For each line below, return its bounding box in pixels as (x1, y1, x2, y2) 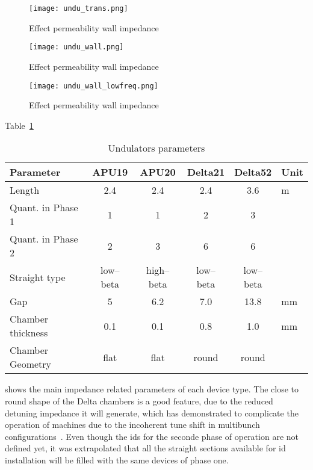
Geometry (10, 357, 52, 371)
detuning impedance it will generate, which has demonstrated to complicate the (5, 406, 299, 419)
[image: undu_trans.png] (29, 4, 128, 13)
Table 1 (5, 119, 34, 131)
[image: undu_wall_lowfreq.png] (29, 81, 158, 90)
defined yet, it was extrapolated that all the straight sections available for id (5, 442, 286, 454)
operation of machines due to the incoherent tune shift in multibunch (5, 418, 260, 431)
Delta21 (187, 165, 225, 179)
